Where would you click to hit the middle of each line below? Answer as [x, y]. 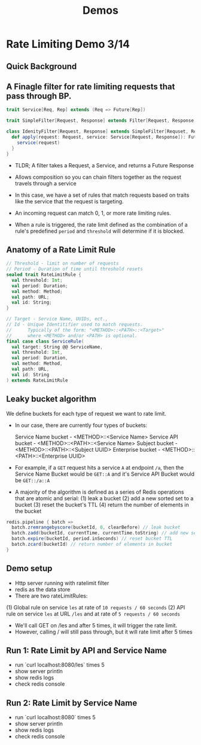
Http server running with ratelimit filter [62, 583]
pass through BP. [39, 96]
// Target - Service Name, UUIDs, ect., [57, 319]
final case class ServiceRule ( [45, 341]
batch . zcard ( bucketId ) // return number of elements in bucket [92, 544]
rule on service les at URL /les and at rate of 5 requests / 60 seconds [93, 614]
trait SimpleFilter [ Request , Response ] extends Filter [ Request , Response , [101, 121]
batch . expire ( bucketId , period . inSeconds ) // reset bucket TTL [92, 539]
